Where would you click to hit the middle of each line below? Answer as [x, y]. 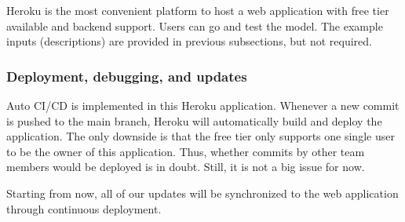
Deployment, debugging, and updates [127, 76]
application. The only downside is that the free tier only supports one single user [201, 136]
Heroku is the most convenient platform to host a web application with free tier [198, 10]
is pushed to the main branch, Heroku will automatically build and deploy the [194, 120]
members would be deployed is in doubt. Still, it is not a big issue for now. [186, 167]
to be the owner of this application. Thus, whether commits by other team [186, 151]
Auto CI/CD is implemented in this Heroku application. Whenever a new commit [203, 105]
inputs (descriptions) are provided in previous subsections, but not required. [189, 41]
